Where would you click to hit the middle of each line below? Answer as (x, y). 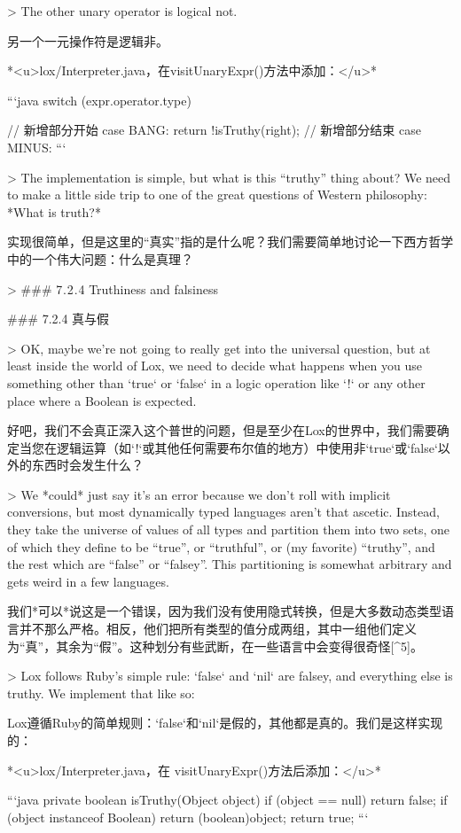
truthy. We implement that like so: (101, 693)
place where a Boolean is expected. (102, 400)
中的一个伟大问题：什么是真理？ (100, 258)
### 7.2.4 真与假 (59, 319)
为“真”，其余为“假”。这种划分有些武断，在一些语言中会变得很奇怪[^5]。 (215, 646)
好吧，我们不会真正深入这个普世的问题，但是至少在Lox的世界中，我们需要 (222, 430)
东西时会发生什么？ (87, 465)
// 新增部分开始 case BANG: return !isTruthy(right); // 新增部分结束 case (214, 130)
